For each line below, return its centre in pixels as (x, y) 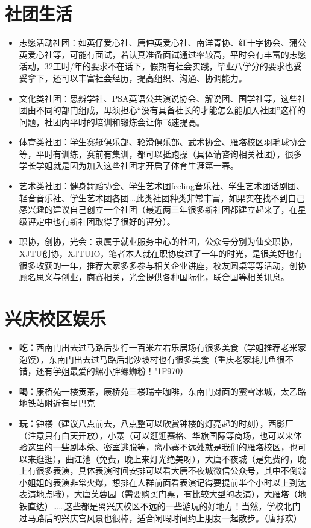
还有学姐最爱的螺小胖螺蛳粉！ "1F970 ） (112, 371)
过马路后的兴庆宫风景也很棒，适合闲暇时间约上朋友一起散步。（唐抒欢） (160, 517)
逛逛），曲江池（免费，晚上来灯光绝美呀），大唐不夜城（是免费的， (167, 458)
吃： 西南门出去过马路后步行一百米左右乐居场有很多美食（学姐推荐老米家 (162, 347)
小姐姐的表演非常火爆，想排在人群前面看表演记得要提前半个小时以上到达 (162, 482)
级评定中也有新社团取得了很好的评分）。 (97, 221)
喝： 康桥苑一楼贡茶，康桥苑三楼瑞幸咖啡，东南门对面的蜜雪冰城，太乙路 (162, 391)
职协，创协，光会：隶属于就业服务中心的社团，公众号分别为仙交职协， (158, 241)
